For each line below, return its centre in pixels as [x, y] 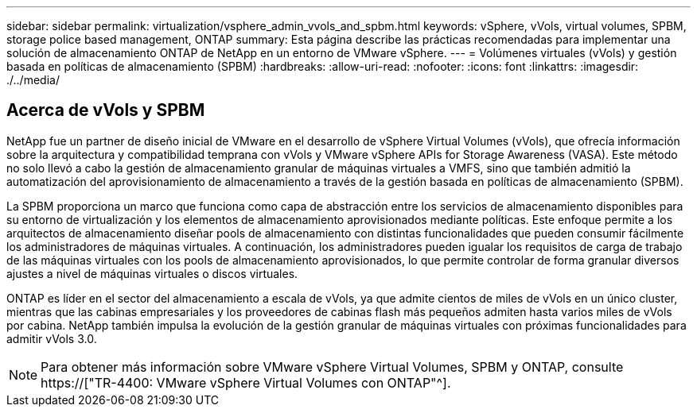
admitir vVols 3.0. [52, 338]
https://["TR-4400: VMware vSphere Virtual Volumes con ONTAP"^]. [246, 382]
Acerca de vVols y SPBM [106, 110]
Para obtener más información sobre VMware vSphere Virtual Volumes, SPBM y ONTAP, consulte [332, 367]
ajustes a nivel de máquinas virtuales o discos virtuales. [152, 273]
